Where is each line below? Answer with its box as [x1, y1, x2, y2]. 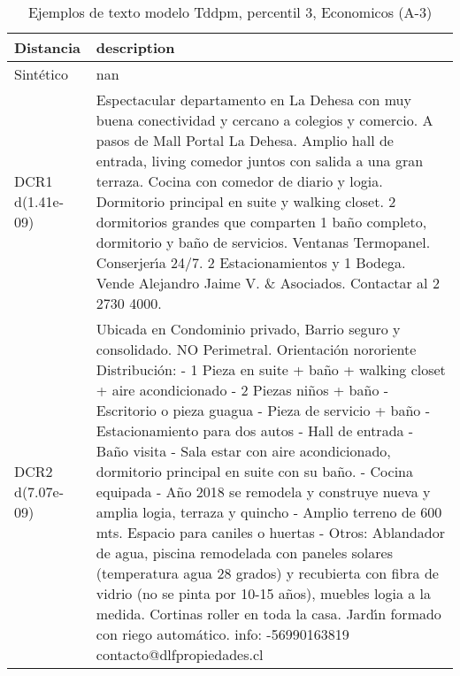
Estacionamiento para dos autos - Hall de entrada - [96, 420, 414, 441]
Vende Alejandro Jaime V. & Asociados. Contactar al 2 [96, 273, 440, 293]
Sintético [14, 64, 68, 84]
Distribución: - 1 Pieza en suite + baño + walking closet [96, 359, 446, 380]
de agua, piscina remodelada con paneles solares [96, 542, 393, 563]
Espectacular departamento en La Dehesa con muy [96, 89, 411, 110]
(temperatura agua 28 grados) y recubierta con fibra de [96, 563, 439, 583]
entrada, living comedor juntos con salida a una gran [96, 150, 424, 171]
